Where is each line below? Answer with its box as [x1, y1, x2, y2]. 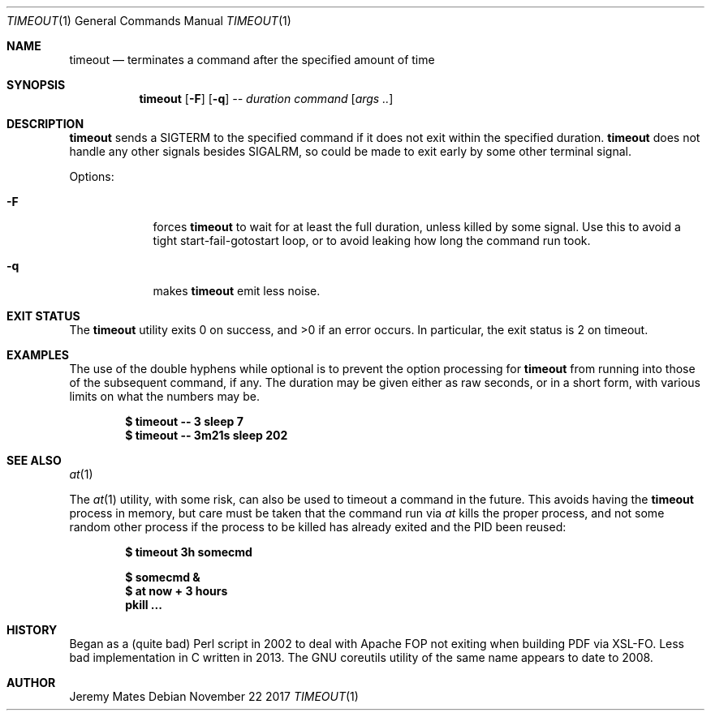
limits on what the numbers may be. [69, 389, 260, 403]
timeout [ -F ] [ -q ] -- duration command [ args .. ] [139, 92, 394, 105]
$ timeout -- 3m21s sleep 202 [125, 428, 288, 442]
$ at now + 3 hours [125, 584, 228, 598]
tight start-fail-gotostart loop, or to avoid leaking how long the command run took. [153, 234, 591, 247]
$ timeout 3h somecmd [125, 545, 252, 559]
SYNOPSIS [6, 78, 66, 92]
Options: [69, 170, 114, 183]
